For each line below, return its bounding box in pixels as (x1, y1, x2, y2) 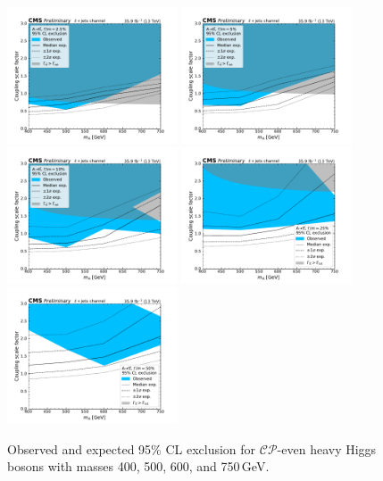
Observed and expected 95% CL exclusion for (7, 439, 256, 458)
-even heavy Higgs (277, 439, 377, 458)
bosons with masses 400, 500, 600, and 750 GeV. (7, 457, 270, 476)
